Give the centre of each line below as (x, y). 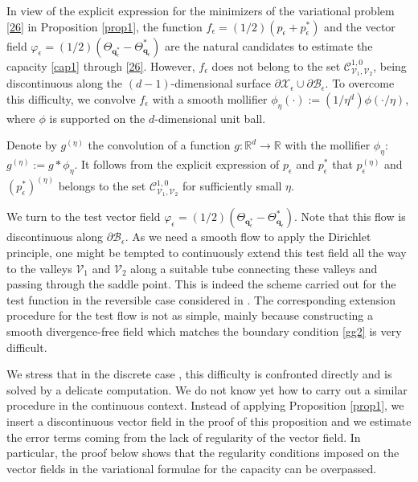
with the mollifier (328, 145)
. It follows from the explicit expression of (177, 164)
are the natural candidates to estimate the (268, 45)
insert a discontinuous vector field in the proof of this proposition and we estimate (209, 421)
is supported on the (97, 118)
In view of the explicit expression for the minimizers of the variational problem (201, 10)
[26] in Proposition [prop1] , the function (104, 26)
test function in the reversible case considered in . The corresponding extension (201, 299)
